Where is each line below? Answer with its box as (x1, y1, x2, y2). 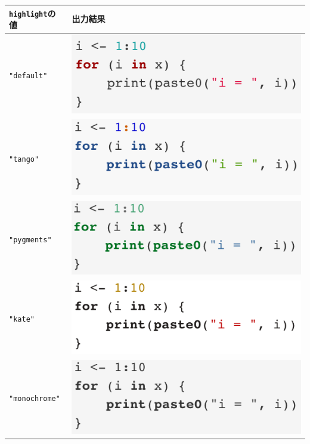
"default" (9, 72, 48, 81)
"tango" (9, 155, 39, 164)
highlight (9, 10, 48, 18)
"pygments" (9, 236, 52, 245)
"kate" (9, 315, 35, 324)
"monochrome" (9, 394, 60, 403)
